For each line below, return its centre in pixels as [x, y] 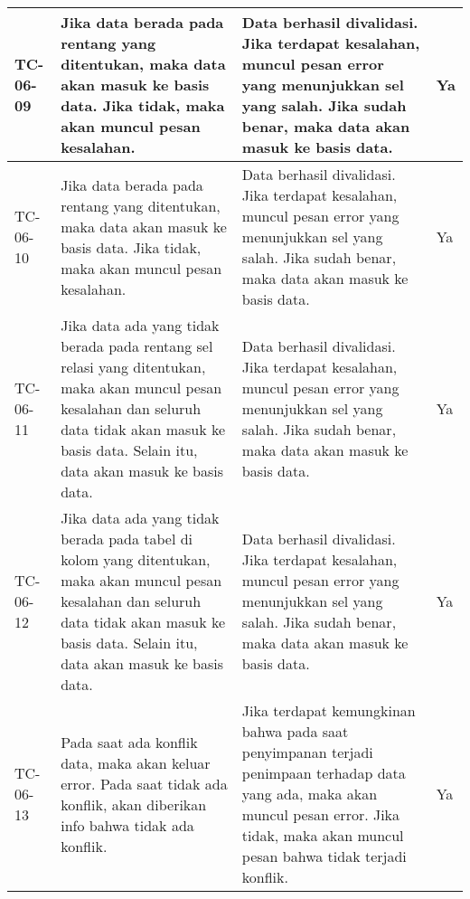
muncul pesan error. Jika [321, 814]
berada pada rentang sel [137, 346]
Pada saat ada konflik [129, 742]
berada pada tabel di [127, 539]
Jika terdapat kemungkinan [329, 710]
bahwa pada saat [295, 731]
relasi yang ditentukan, [133, 367]
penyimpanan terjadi [307, 752]
